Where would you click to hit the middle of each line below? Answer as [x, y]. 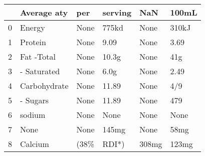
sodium [33, 115]
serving [117, 12]
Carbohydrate [44, 86]
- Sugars [35, 100]
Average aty [44, 12]
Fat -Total [38, 56]
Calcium [35, 144]
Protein [33, 42]
